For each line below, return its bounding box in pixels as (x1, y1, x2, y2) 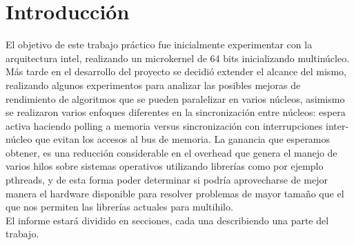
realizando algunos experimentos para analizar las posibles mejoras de (6, 77, 301, 92)
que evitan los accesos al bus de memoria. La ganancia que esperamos (35, 132, 331, 146)
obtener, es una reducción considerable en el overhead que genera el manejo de (6, 145, 337, 159)
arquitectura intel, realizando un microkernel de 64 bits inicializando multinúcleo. (6, 50, 350, 65)
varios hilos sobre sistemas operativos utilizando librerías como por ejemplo (6, 159, 324, 173)
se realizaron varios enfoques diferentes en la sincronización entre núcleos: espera (6, 105, 346, 119)
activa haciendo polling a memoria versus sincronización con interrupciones (6, 118, 323, 133)
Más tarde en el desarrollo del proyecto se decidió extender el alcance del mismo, (6, 64, 346, 79)
